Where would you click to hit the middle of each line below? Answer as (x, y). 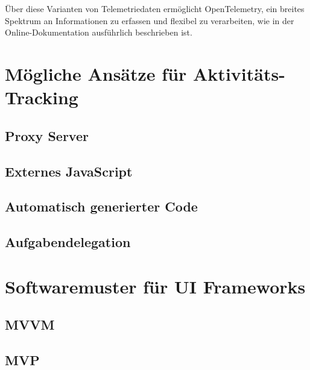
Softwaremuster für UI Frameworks (155, 286)
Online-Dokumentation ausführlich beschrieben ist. (99, 32)
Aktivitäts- (239, 73)
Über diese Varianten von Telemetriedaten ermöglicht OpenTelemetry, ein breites (155, 8)
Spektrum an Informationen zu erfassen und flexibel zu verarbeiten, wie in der (150, 20)
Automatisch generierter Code (101, 206)
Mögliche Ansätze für (96, 73)
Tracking (42, 97)
